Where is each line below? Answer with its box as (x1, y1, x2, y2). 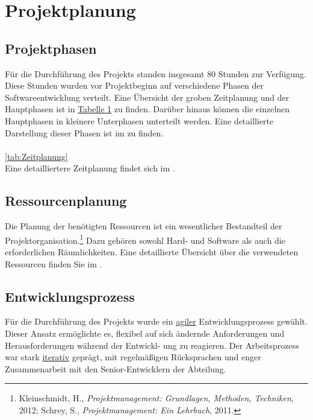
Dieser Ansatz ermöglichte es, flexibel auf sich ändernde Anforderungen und (5, 326, 285, 339)
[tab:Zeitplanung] (5, 150, 68, 162)
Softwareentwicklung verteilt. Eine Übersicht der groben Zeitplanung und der (5, 91, 290, 103)
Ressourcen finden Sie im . (5, 257, 102, 270)
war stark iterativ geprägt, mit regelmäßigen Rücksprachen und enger (5, 351, 261, 363)
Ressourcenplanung (5, 191, 127, 210)
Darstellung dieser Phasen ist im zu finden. (5, 126, 164, 139)
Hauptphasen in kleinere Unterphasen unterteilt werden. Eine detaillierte (5, 114, 274, 127)
